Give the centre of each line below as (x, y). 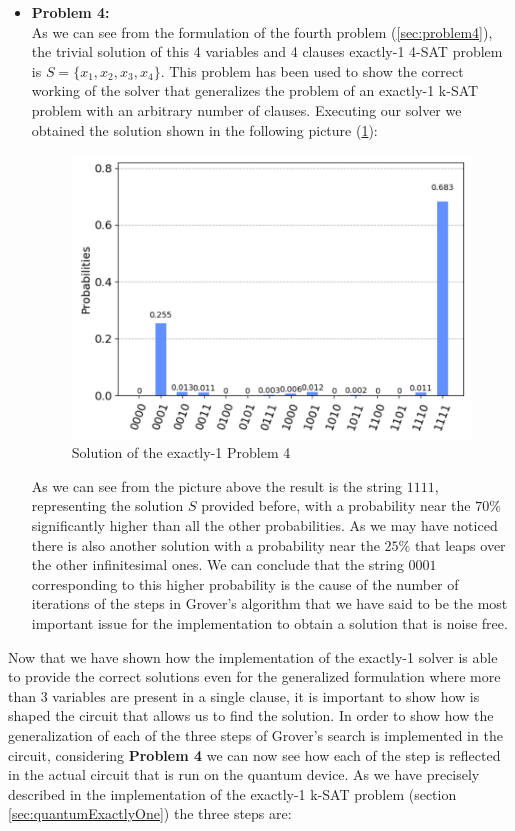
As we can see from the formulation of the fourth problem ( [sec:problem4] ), (262, 31)
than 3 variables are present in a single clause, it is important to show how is (244, 695)
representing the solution (107, 505)
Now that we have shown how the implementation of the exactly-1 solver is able (253, 656)
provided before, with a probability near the (336, 505)
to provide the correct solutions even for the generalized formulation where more (254, 676)
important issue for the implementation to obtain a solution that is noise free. (269, 622)
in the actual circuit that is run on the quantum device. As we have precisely (244, 774)
